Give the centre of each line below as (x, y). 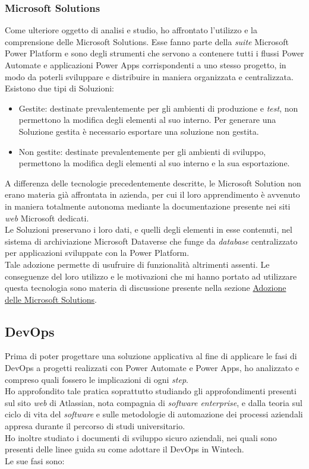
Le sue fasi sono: (35, 460)
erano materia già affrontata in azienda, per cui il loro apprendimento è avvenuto (152, 194)
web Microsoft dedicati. (47, 218)
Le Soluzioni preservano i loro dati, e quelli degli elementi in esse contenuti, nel (149, 229)
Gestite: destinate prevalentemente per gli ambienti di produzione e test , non (158, 108)
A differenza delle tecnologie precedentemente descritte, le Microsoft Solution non (153, 183)
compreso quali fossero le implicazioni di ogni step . (97, 379)
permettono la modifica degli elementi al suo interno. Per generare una (147, 120)
